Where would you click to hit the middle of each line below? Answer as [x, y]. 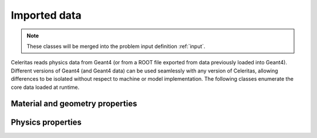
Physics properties [46, 123]
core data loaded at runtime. [45, 87]
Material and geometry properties [74, 104]
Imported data [46, 15]
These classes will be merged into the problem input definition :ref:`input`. [116, 46]
